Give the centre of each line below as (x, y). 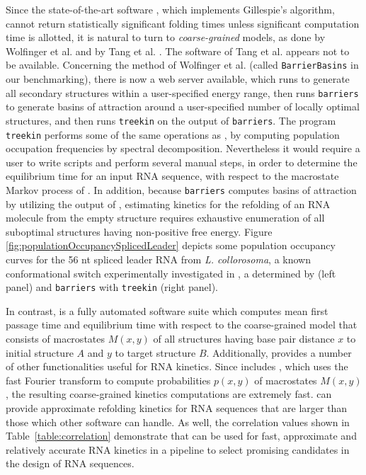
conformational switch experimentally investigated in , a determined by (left (171, 273)
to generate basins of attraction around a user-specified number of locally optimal (183, 107)
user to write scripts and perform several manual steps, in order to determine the (182, 162)
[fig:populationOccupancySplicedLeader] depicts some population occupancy (171, 245)
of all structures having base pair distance (244, 339)
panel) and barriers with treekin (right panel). (112, 287)
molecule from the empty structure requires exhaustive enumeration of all (165, 218)
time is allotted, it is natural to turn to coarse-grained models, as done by (166, 37)
